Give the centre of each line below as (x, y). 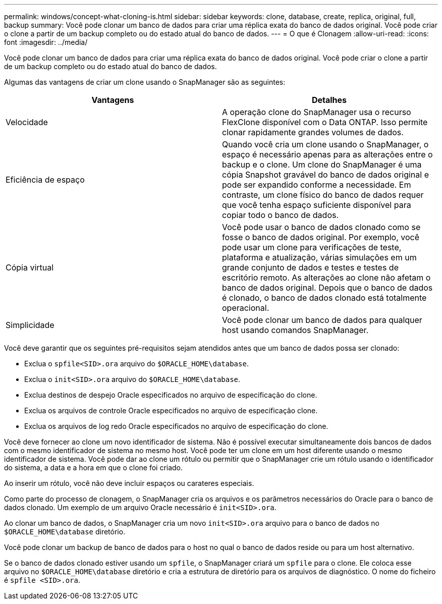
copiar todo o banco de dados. (281, 215)
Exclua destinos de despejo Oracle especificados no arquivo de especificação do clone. (171, 395)
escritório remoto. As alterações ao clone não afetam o (326, 278)
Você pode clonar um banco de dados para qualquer (322, 320)
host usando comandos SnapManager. (295, 330)
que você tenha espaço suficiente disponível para (317, 205)
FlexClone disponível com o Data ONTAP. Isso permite (325, 122)
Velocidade (27, 122)
